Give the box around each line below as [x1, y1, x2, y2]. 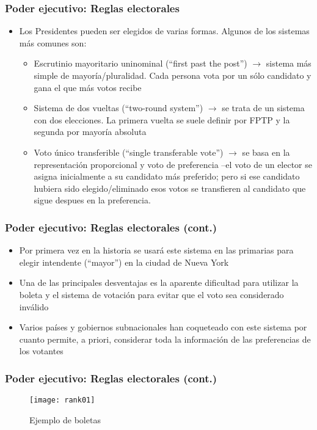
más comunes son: [19, 36, 87, 49]
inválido [19, 300, 49, 313]
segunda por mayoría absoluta [34, 125, 147, 138]
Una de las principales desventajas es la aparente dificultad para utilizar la [19, 276, 299, 289]
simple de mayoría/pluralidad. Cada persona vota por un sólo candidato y [34, 69, 312, 81]
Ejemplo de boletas [29, 413, 101, 426]
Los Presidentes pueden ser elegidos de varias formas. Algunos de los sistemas [19, 24, 310, 37]
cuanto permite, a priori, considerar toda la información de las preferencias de [19, 332, 311, 345]
